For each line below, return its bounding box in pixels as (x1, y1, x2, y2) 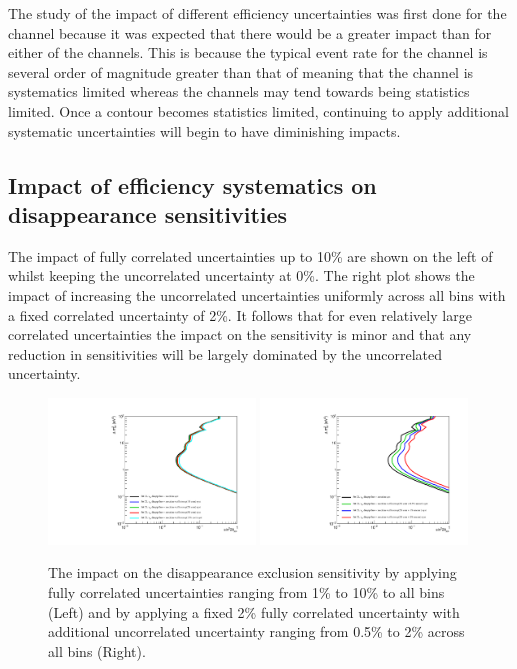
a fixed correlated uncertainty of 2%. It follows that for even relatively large (8, 304, 472, 325)
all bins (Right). (48, 640, 146, 661)
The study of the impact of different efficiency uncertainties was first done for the (8, 3, 507, 23)
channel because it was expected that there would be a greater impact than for (8, 22, 492, 43)
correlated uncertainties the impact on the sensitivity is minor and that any (8, 324, 472, 345)
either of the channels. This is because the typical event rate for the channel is (8, 42, 488, 63)
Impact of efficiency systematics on (8, 169, 377, 200)
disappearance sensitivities (8, 198, 288, 229)
